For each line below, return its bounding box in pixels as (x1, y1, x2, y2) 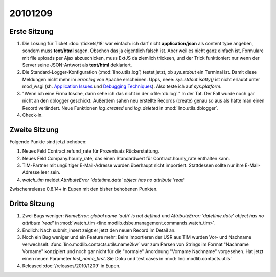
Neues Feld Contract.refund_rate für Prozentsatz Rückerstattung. (22, 148, 159, 154)
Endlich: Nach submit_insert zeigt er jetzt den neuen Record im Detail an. (22, 227, 176, 233)
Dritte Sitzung (9, 199, 55, 208)
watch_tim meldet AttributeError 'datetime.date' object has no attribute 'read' (22, 177, 186, 183)
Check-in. (22, 112, 43, 118)
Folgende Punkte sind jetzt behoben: (9, 138, 87, 145)
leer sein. (41, 169, 61, 175)
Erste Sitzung (9, 27, 54, 36)
